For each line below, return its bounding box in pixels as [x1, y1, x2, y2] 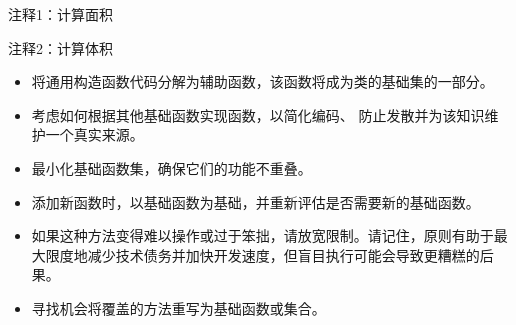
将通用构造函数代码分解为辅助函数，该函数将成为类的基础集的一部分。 [31, 71, 494, 92]
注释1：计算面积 [8, 4, 113, 24]
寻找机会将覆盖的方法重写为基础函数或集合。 [31, 297, 326, 318]
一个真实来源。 [45, 124, 144, 145]
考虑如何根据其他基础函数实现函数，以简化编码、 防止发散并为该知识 [31, 104, 485, 125]
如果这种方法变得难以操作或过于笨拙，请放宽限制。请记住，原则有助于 [31, 225, 494, 246]
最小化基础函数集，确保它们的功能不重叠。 [31, 157, 312, 178]
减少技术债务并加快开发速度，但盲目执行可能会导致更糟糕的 [87, 244, 480, 265]
